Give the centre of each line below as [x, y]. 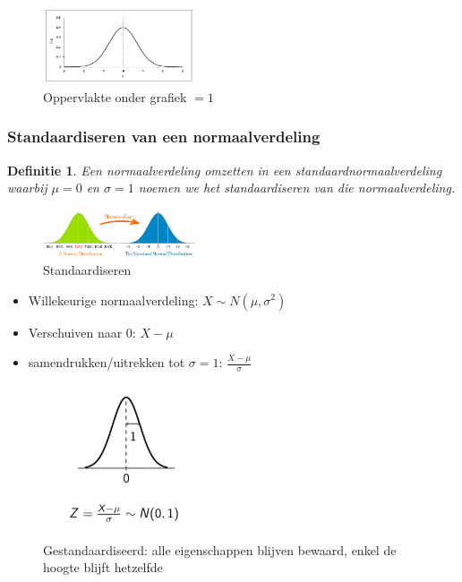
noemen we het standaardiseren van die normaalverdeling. [297, 188]
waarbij [27, 188]
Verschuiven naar [75, 332]
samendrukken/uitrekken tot [107, 362]
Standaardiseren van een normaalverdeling [164, 137]
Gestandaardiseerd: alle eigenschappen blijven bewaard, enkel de [220, 549]
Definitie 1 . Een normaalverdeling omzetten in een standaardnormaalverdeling [225, 170]
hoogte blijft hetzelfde [103, 567]
